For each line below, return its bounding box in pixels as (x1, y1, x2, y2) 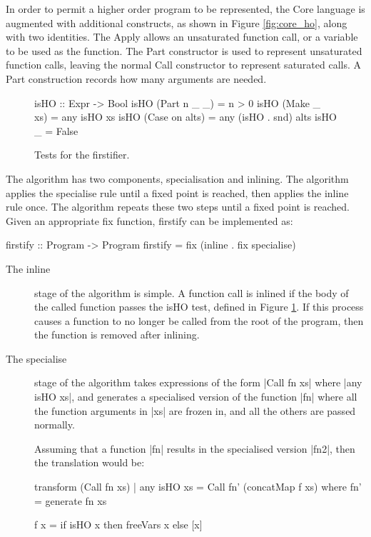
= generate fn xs (34, 493, 107, 508)
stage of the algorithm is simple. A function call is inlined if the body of (34, 285, 349, 300)
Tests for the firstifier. (34, 147, 130, 162)
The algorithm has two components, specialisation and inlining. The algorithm (6, 171, 349, 186)
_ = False (34, 123, 78, 138)
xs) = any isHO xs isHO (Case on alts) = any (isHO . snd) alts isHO (34, 109, 337, 124)
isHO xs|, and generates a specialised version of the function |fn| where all (34, 389, 357, 404)
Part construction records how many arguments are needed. (6, 71, 267, 86)
